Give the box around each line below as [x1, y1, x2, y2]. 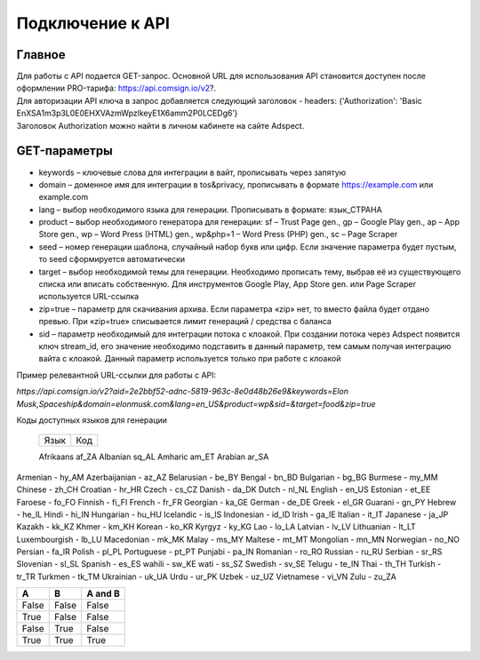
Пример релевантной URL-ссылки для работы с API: [16, 370, 217, 380]
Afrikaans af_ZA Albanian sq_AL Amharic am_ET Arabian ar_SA [38, 451, 269, 462]
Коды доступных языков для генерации [16, 414, 168, 425]
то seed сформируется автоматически [38, 254, 186, 265]
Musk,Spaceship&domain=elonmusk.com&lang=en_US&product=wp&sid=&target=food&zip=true [16, 398, 377, 409]
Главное [16, 47, 66, 62]
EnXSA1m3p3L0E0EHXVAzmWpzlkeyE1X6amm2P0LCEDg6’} [16, 107, 238, 119]
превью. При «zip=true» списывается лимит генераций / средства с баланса [38, 316, 332, 327]
